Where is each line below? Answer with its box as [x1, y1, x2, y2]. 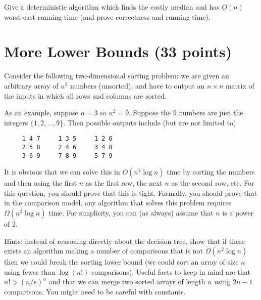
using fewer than [4, 266, 56, 277]
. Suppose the [129, 107, 171, 118]
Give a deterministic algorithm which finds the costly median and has [4, 2, 220, 12]
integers [4, 117, 28, 127]
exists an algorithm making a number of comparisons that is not [4, 245, 203, 256]
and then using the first [4, 178, 77, 188]
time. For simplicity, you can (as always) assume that [48, 207, 214, 218]
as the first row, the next [85, 178, 163, 188]
